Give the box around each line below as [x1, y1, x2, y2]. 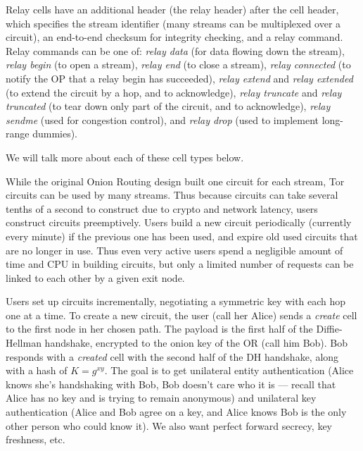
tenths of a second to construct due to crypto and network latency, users [6, 201, 318, 216]
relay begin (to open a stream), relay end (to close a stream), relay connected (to [6, 57, 351, 72]
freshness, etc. [6, 432, 65, 447]
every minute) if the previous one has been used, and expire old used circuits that [6, 228, 358, 243]
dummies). [32, 126, 78, 141]
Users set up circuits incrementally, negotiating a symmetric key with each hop [6, 294, 346, 309]
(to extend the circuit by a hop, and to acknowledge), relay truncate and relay [6, 85, 342, 99]
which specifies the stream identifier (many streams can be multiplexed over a [6, 16, 341, 30]
